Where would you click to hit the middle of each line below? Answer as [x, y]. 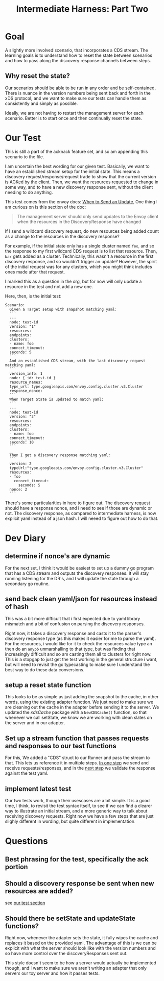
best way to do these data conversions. [45, 669]
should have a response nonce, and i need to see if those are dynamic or [79, 508]
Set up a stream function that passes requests [77, 738]
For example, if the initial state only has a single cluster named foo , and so [80, 245]
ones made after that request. [35, 272]
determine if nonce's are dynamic [58, 556]
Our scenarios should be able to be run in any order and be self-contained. [81, 88]
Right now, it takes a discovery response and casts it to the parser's [73, 633]
